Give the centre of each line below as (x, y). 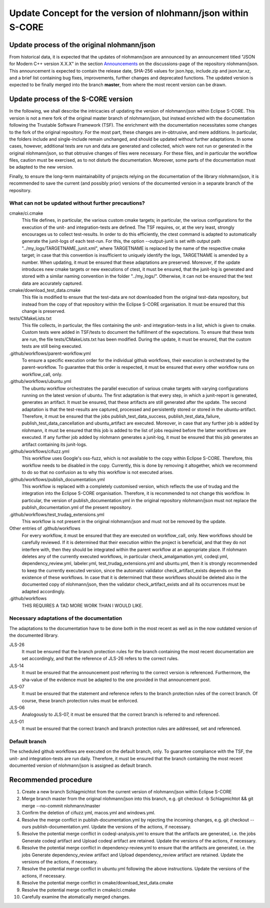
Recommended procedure (51, 780)
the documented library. (34, 635)
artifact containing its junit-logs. (54, 444)
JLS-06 (17, 708)
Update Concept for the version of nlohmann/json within (129, 13)
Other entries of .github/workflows (45, 529)
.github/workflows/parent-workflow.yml (50, 353)
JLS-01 (16, 721)
